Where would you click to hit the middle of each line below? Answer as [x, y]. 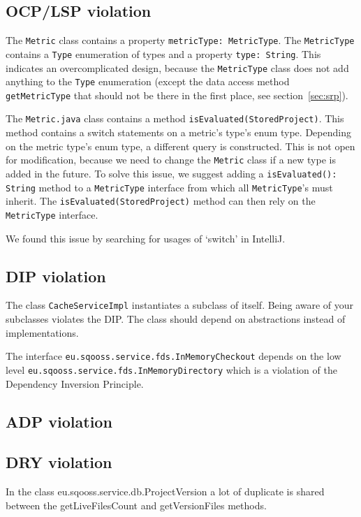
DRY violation [59, 462]
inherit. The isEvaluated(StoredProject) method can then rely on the [161, 201]
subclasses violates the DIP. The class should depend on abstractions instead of [176, 319]
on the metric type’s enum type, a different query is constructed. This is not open [180, 146]
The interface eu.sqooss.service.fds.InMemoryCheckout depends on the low [174, 356]
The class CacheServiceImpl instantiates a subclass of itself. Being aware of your [180, 305]
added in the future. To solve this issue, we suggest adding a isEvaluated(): [171, 173]
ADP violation [59, 421]
